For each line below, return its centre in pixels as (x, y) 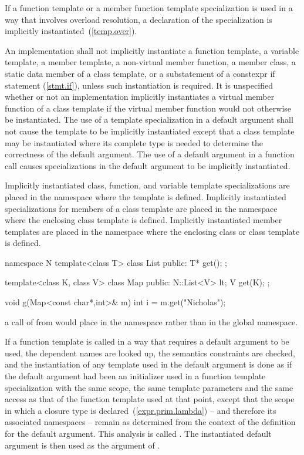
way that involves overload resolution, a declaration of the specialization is (139, 19)
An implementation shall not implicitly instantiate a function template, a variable (152, 50)
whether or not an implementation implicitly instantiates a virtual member (140, 97)
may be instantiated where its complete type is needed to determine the (134, 142)
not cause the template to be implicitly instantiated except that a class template (150, 131)
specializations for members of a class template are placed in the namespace (141, 208)
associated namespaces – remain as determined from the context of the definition (150, 422)
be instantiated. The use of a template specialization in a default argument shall (149, 119)
